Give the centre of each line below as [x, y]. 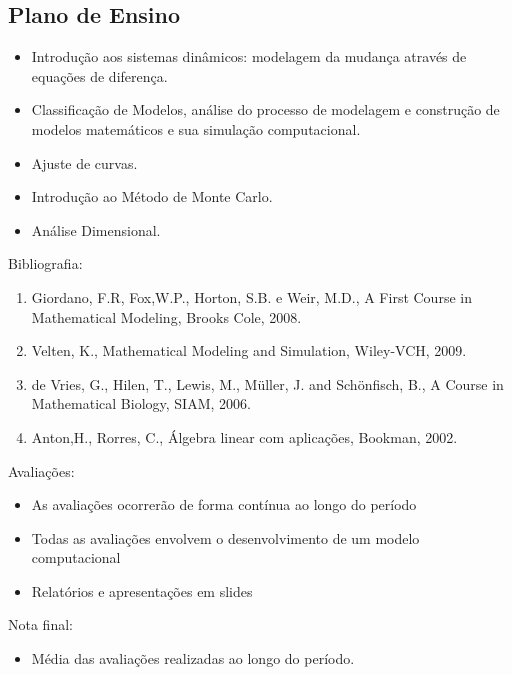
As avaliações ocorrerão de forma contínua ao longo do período [224, 504]
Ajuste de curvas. [84, 162]
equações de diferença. [99, 75]
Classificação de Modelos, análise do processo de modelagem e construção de [265, 109]
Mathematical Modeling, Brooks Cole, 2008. [166, 316]
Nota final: [40, 624]
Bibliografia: [45, 263]
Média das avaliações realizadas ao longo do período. [193, 658]
